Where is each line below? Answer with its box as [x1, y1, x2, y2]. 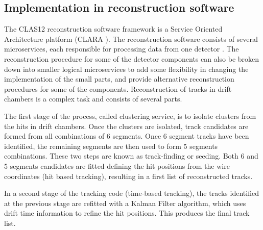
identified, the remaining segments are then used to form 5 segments [4, 140, 218, 151]
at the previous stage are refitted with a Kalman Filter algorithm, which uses [4, 197, 246, 208]
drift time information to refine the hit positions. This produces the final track [4, 208, 250, 218]
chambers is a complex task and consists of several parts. [4, 93, 182, 104]
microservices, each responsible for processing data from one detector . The [4, 43, 239, 54]
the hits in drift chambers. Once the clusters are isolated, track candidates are [4, 120, 249, 131]
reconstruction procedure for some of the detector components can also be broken [4, 53, 259, 64]
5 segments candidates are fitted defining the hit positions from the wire [4, 160, 230, 171]
